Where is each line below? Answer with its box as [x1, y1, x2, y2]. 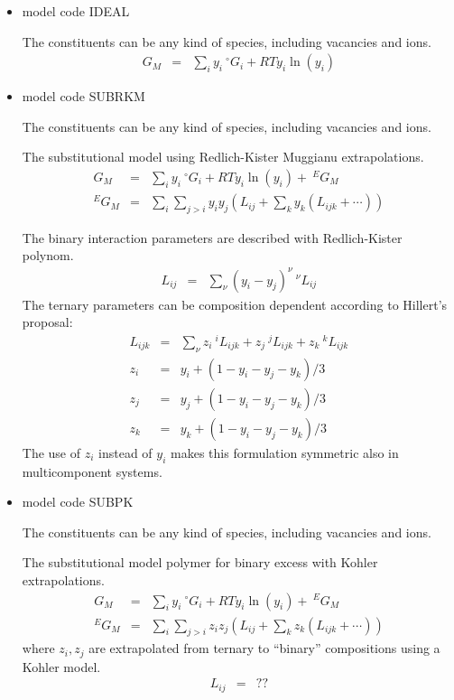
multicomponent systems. [22, 462, 162, 481]
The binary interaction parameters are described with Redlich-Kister [22, 228, 403, 247]
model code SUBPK [22, 492, 134, 511]
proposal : [22, 313, 73, 331]
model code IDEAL [22, 2, 130, 20]
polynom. [22, 246, 74, 265]
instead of [98, 443, 153, 462]
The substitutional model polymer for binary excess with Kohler [22, 553, 378, 572]
